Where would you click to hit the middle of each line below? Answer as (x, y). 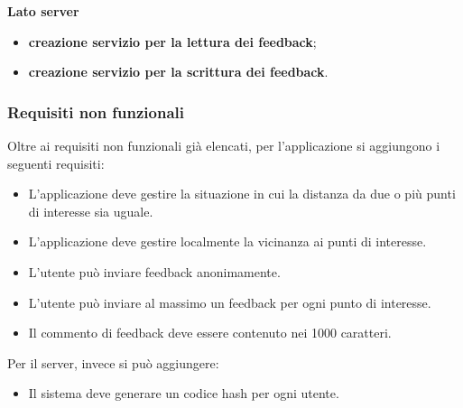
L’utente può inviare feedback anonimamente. (154, 271)
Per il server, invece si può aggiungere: (113, 362)
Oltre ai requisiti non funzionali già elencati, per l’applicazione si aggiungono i (224, 145)
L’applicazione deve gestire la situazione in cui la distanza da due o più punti (242, 194)
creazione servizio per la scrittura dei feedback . (178, 72)
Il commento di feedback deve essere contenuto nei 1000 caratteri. (210, 333)
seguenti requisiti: (56, 163)
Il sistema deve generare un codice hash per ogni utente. (184, 393)
